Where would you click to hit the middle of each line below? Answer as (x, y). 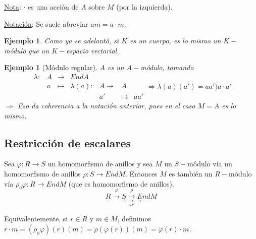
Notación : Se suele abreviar (46, 23)
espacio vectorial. (93, 50)
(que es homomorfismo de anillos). (121, 183)
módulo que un (27, 50)
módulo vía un (210, 164)
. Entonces (141, 174)
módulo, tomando (167, 67)
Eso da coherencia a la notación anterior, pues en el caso (106, 106)
